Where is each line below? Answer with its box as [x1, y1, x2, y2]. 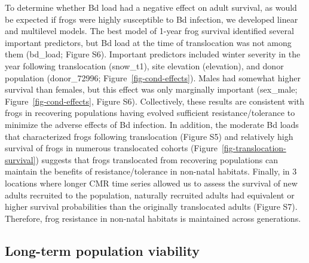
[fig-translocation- [221, 142, 286, 154]
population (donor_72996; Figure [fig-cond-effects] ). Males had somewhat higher [5, 71, 301, 84]
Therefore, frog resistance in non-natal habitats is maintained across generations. [5, 212, 301, 224]
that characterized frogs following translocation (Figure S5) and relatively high [5, 130, 293, 142]
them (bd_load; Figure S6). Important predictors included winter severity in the [5, 48, 301, 60]
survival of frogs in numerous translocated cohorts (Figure [5, 142, 218, 154]
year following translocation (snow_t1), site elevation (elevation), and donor [5, 59, 284, 72]
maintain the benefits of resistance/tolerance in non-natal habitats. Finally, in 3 [5, 165, 297, 178]
